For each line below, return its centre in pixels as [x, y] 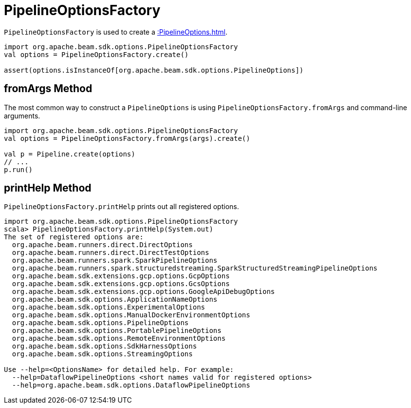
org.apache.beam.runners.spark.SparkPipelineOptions [115, 261]
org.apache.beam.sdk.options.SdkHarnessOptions [104, 346]
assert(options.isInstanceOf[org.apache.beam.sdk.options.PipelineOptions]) [154, 70]
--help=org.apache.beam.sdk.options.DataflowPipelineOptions [131, 385]
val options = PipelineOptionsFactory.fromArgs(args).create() [127, 138]
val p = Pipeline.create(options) [70, 154]
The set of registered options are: [74, 237]
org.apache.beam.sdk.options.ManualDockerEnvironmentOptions [131, 315]
